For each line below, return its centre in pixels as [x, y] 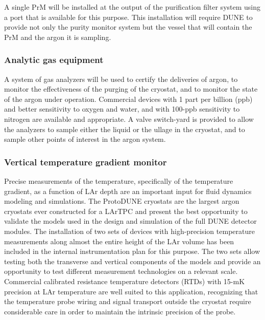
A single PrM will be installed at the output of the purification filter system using [132, 7]
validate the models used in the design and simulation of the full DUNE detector [130, 221]
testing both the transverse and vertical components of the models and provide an [132, 261]
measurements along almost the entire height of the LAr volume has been [119, 241]
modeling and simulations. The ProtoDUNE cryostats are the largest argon [122, 201]
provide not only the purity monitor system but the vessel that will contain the [128, 27]
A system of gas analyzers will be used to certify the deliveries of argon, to [121, 79]
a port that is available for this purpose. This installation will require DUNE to [128, 17]
